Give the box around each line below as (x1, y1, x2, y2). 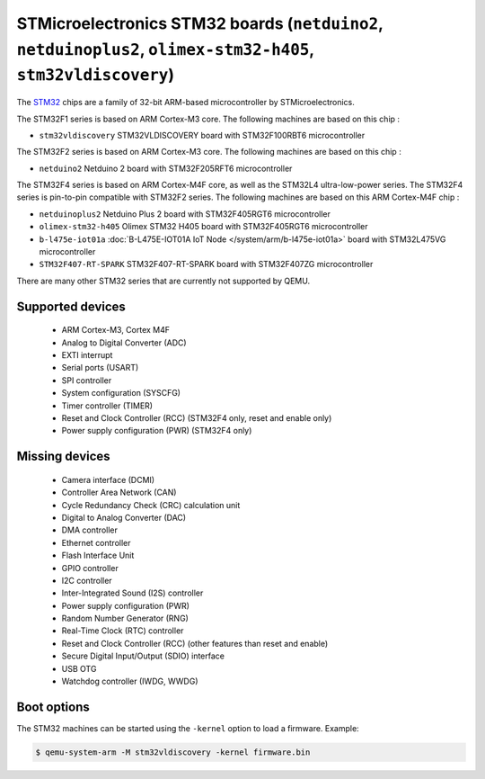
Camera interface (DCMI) (61, 474, 155, 485)
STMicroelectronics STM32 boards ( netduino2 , (16, 13, 384, 33)
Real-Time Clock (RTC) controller (61, 625, 184, 636)
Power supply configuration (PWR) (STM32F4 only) (61, 425, 252, 436)
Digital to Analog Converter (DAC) (61, 512, 187, 523)
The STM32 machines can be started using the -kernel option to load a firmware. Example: (16, 722, 359, 733)
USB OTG (61, 663, 97, 674)
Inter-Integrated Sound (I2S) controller (61, 587, 204, 598)
